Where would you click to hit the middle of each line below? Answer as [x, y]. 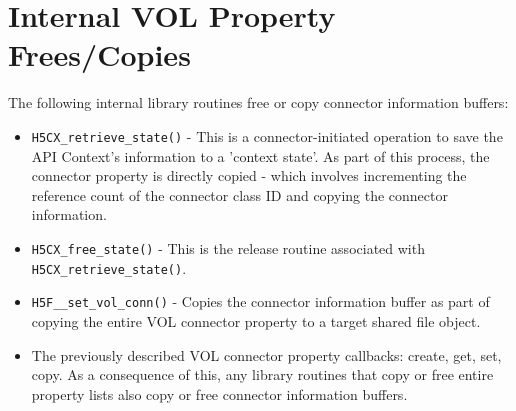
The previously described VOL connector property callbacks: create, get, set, [266, 354]
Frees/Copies [99, 54]
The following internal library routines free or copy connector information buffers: [258, 102]
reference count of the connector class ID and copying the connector [239, 194]
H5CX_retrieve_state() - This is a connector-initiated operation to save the [267, 135]
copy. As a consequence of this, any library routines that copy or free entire [262, 374]
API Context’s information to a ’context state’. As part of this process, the [260, 155]
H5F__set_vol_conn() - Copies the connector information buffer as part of [260, 301]
